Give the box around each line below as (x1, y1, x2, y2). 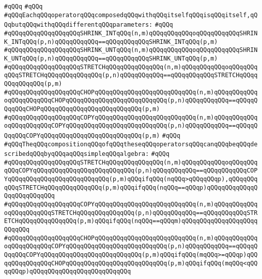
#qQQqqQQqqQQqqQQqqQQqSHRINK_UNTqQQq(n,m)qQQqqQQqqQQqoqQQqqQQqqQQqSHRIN (4, 46, 258, 54)
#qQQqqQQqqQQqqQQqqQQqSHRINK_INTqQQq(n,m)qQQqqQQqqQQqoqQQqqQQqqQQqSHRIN (4, 29, 258, 37)
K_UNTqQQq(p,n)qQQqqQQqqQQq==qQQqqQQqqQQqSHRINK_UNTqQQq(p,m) (4, 54, 218, 62)
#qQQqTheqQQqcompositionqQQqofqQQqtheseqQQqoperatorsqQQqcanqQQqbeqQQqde (4, 140, 258, 148)
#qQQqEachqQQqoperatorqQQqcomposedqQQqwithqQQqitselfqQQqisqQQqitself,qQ (4, 11, 258, 19)
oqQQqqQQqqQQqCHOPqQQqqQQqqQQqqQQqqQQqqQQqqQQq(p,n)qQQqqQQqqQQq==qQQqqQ (4, 97, 258, 104)
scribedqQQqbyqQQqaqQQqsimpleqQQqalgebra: (4, 150, 149, 158)
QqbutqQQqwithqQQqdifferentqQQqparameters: (4, 21, 153, 29)
